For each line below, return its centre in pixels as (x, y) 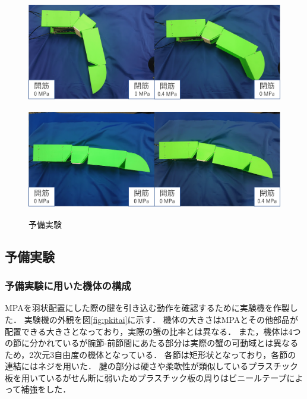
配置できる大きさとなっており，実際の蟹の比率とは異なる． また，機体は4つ (153, 331)
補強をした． (46, 389)
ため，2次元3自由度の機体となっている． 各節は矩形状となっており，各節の (151, 354)
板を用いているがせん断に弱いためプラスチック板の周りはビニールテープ (146, 377)
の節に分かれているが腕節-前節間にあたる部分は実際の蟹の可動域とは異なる (152, 343)
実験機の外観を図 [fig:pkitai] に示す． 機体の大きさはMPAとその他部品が (161, 319)
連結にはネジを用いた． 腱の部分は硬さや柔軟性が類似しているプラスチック (151, 366)
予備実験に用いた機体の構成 (68, 286)
